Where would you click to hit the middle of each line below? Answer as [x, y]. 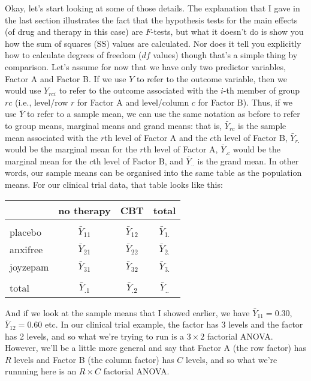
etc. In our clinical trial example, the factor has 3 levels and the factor [174, 324]
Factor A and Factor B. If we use [66, 78]
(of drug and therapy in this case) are [74, 31]
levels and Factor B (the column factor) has [94, 359]
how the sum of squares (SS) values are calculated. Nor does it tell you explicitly [153, 43]
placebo [25, 232]
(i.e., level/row [42, 102]
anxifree [26, 249]
